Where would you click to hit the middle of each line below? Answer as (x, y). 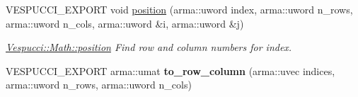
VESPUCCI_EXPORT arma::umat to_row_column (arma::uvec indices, (171, 70)
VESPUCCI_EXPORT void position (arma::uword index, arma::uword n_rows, (179, 9)
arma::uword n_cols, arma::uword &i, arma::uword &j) (125, 23)
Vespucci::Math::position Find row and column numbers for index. (149, 47)
